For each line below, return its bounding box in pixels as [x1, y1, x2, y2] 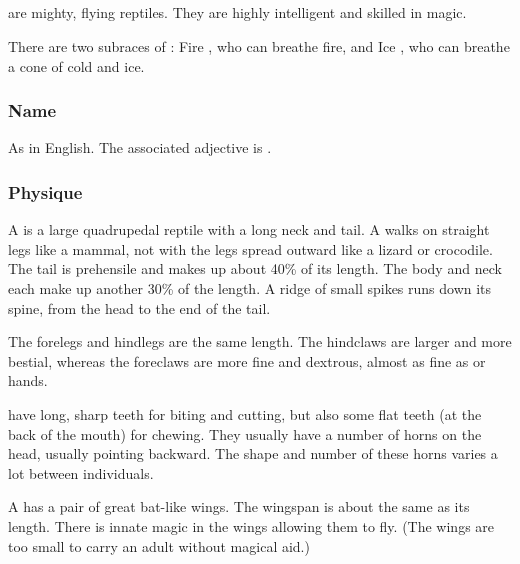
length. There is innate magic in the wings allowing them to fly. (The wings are [8, 515, 495, 536]
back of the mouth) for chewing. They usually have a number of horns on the [8, 423, 482, 444]
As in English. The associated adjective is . [8, 137, 272, 158]
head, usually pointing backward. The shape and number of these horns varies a [8, 443, 498, 464]
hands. [8, 370, 48, 391]
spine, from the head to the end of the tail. [8, 297, 271, 318]
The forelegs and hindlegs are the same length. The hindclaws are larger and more [8, 331, 512, 352]
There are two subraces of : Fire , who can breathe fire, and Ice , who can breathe [8, 35, 510, 56]
